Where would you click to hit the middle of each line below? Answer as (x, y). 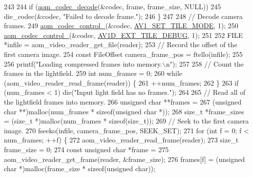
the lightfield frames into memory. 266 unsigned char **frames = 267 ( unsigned (123, 101)
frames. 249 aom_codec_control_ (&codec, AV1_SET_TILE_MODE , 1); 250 (121, 26)
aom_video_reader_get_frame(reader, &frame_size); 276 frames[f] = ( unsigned (125, 159)
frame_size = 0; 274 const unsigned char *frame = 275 (86, 149)
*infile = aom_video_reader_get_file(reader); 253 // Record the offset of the (121, 44)
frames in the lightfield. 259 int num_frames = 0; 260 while (93, 73)
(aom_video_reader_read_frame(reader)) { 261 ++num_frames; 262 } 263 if (121, 82)
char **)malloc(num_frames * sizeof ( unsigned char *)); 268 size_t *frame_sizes (124, 111)
